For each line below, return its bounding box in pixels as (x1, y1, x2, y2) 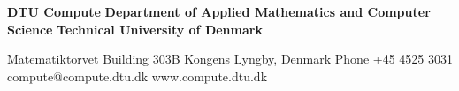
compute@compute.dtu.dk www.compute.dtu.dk (7, 66, 268, 85)
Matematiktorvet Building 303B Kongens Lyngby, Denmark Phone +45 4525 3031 (7, 49, 453, 68)
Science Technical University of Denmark (7, 19, 263, 38)
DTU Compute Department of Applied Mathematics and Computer (7, 3, 431, 20)
